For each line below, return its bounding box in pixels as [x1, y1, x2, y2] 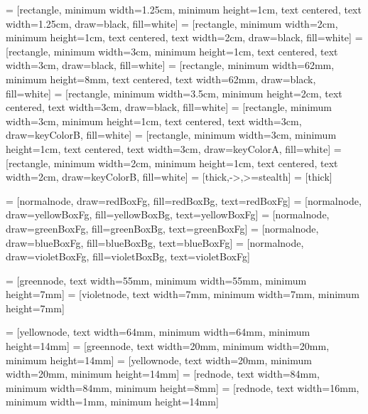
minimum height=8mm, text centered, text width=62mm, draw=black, [6, 71, 316, 86]
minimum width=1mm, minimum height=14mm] [6, 394, 219, 409]
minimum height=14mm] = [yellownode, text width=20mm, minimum [6, 352, 312, 367]
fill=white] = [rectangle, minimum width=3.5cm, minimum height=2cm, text [6, 85, 342, 100]
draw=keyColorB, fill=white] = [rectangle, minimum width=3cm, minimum [6, 127, 337, 142]
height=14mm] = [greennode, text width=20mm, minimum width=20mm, [6, 339, 330, 354]
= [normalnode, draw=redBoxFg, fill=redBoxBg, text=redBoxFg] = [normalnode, [6, 193, 362, 208]
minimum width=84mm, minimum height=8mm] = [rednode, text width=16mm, [6, 380, 359, 395]
